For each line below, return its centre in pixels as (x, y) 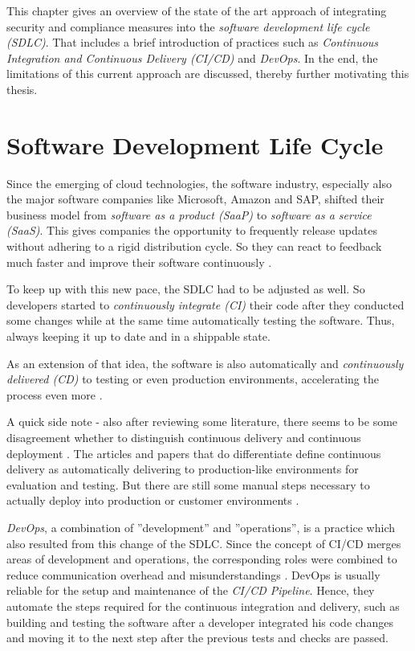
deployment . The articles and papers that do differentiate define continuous (194, 453)
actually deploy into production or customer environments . (153, 500)
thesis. (22, 89)
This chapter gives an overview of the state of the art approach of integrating (197, 10)
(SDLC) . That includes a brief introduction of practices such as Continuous (193, 42)
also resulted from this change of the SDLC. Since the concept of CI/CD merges (204, 543)
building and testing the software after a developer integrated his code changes (200, 622)
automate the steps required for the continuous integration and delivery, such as (203, 606)
